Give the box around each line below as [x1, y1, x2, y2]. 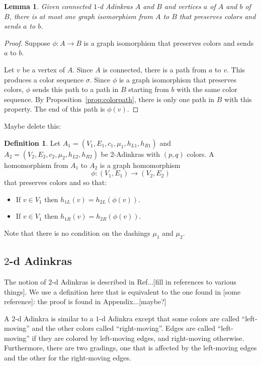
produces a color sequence [4, 74, 84, 84]
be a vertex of [22, 64, 65, 74]
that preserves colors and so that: [4, 177, 107, 188]
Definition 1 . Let [4, 137, 61, 148]
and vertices [164, 1, 201, 11]
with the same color [177, 84, 237, 95]
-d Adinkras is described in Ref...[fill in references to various [52, 276, 237, 287]
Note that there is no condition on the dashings [4, 227, 150, 238]
